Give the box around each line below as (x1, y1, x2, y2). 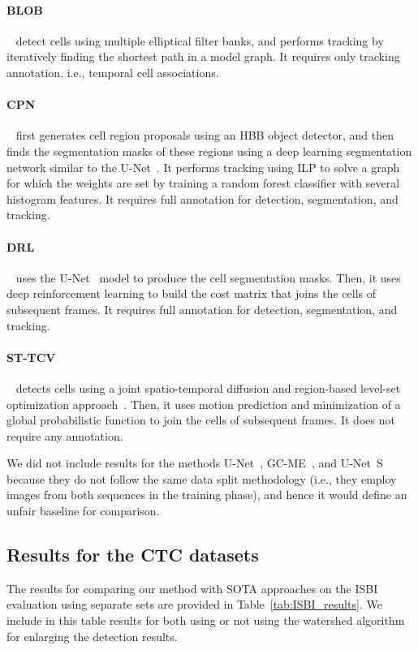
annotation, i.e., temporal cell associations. (6, 63, 219, 80)
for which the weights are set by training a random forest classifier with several (6, 174, 400, 192)
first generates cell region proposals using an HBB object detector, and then (15, 127, 394, 144)
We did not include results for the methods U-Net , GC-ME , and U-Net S (6, 454, 383, 471)
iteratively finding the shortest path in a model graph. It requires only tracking (6, 48, 400, 65)
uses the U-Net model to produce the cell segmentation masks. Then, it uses (15, 269, 401, 286)
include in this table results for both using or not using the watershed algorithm (6, 612, 405, 629)
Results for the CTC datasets (6, 542, 259, 567)
